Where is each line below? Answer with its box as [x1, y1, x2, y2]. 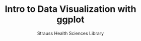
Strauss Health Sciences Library [37, 30, 104, 36]
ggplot [56, 14, 85, 25]
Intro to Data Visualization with [5, 3, 136, 15]
